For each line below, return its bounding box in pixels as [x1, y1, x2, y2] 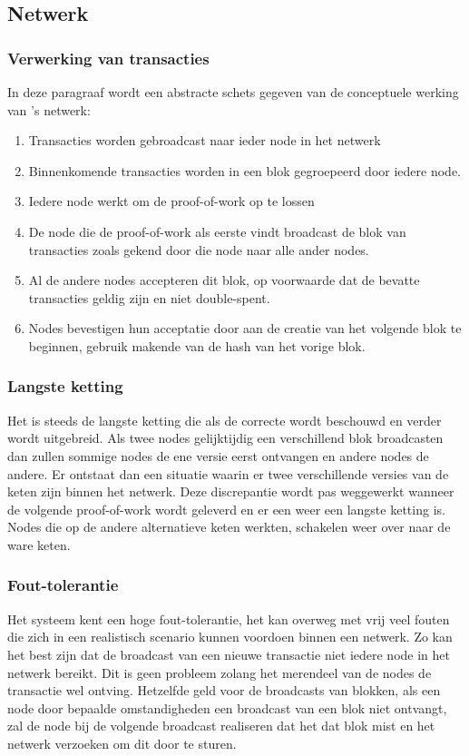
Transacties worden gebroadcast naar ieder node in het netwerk [28, 131, 381, 150]
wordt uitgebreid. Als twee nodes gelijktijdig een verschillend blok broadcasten [7, 428, 444, 447]
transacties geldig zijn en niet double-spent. [28, 288, 270, 307]
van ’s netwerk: [7, 100, 91, 119]
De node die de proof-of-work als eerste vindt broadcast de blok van [28, 221, 406, 241]
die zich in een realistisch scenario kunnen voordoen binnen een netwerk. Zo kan [7, 627, 453, 646]
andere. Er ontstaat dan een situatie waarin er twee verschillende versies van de [7, 464, 449, 483]
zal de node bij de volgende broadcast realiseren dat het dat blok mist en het [7, 716, 435, 735]
